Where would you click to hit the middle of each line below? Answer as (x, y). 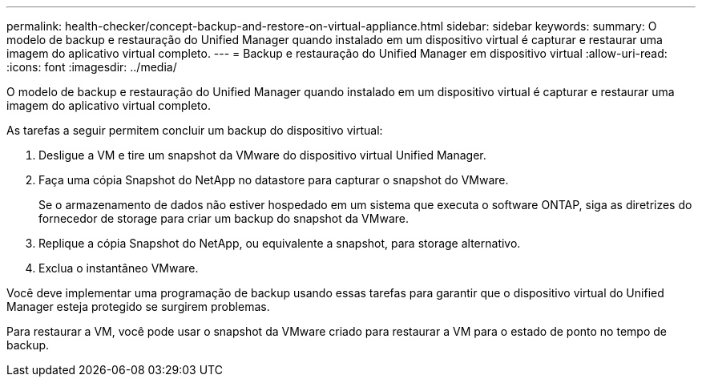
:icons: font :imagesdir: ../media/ (92, 67)
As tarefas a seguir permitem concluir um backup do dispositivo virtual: (195, 130)
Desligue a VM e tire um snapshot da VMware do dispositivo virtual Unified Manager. (262, 155)
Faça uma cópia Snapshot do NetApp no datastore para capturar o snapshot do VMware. (274, 180)
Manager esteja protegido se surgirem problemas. (138, 306)
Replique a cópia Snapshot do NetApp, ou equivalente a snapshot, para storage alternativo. (280, 243)
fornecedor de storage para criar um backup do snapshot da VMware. (224, 218)
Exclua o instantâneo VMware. (119, 268)
